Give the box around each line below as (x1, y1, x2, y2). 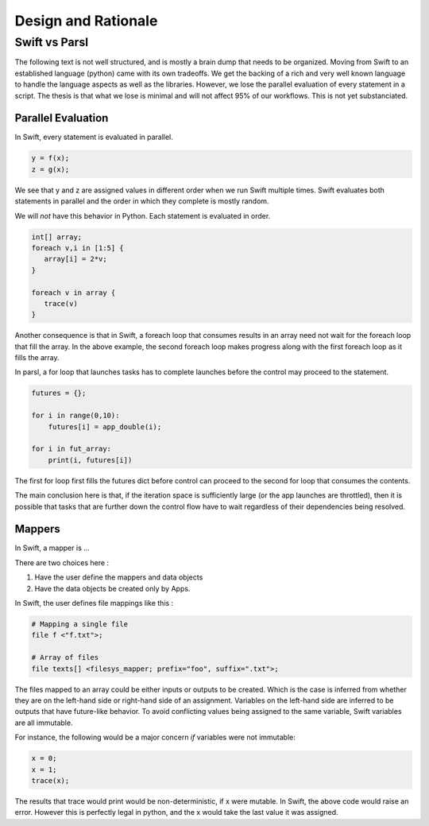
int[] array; (31, 232, 83, 242)
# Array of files (31, 653, 99, 662)
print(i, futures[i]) (48, 456, 133, 464)
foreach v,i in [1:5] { (31, 243, 125, 252)
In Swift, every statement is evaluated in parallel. (14, 132, 174, 142)
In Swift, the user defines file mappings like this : (14, 599, 174, 608)
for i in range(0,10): (31, 411, 120, 421)
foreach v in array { (31, 288, 116, 297)
